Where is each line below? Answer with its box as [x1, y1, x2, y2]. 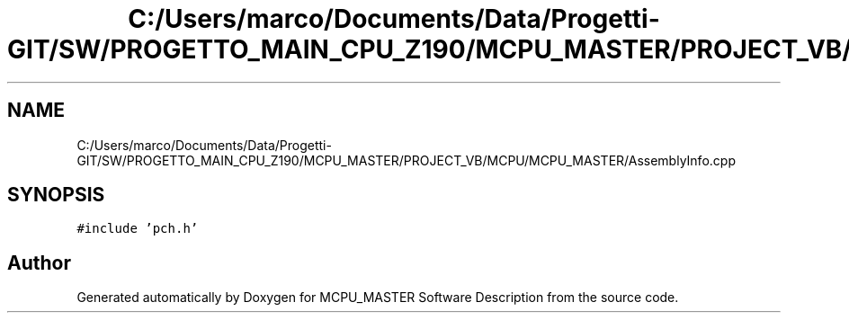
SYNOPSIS [7, 183, 105, 207]
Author [7, 251, 71, 274]
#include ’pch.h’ [76, 221, 199, 236]
